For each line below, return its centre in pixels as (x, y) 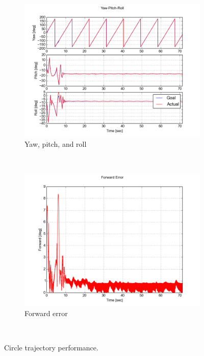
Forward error (46, 313)
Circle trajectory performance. (51, 348)
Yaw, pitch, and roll (56, 143)
